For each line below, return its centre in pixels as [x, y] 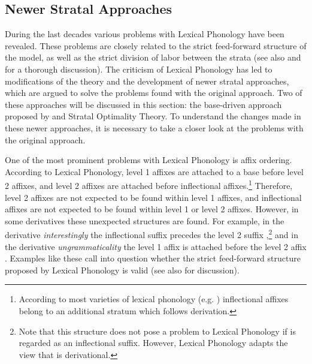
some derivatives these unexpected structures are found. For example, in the [145, 220]
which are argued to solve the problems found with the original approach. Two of [154, 93]
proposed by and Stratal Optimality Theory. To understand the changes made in [153, 116]
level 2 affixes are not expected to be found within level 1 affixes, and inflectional [153, 197]
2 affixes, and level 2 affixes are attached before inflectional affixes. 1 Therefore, [149, 184]
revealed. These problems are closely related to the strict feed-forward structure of [156, 45]
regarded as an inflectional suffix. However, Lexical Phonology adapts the [153, 343]
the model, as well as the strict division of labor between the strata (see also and [153, 57]
